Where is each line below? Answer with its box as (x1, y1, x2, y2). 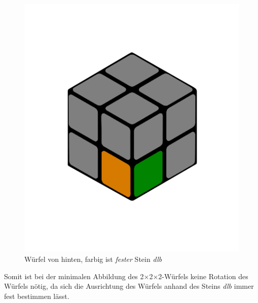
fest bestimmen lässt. (4, 290, 69, 301)
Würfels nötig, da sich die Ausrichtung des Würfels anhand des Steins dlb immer (4, 281, 254, 291)
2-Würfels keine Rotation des (158, 271, 248, 281)
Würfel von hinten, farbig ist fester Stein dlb (24, 253, 162, 264)
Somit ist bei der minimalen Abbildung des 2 (4, 271, 144, 281)
